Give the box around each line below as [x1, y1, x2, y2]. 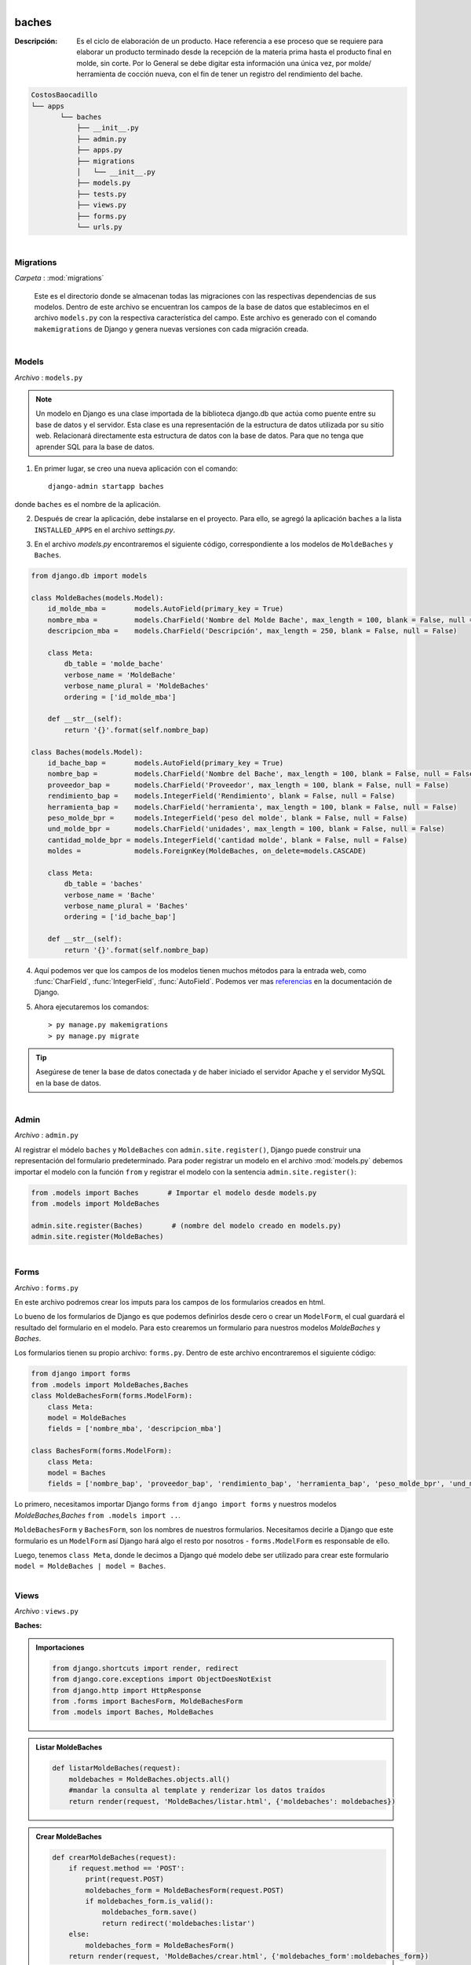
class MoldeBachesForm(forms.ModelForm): [31, 1391, 193, 1401]
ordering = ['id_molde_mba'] [64, 692, 177, 701]
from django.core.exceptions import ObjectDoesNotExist [52, 1675, 272, 1684]
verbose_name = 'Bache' [64, 891, 156, 899]
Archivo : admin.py [14, 1130, 78, 1140]
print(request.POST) [85, 1875, 165, 1884]
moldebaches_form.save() [101, 1908, 198, 1917]
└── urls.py [76, 222, 123, 231]
